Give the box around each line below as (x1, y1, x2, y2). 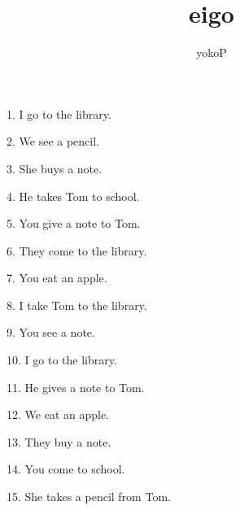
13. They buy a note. (7, 433, 111, 450)
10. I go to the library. (7, 351, 117, 368)
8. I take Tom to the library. (7, 296, 147, 313)
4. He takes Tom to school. (7, 187, 140, 204)
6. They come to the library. (7, 242, 147, 259)
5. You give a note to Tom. (7, 215, 141, 232)
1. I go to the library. (7, 105, 111, 122)
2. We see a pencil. (7, 133, 100, 150)
